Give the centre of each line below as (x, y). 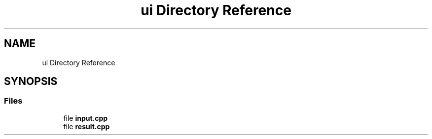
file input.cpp (86, 118)
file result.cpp (87, 126)
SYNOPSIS (31, 82)
